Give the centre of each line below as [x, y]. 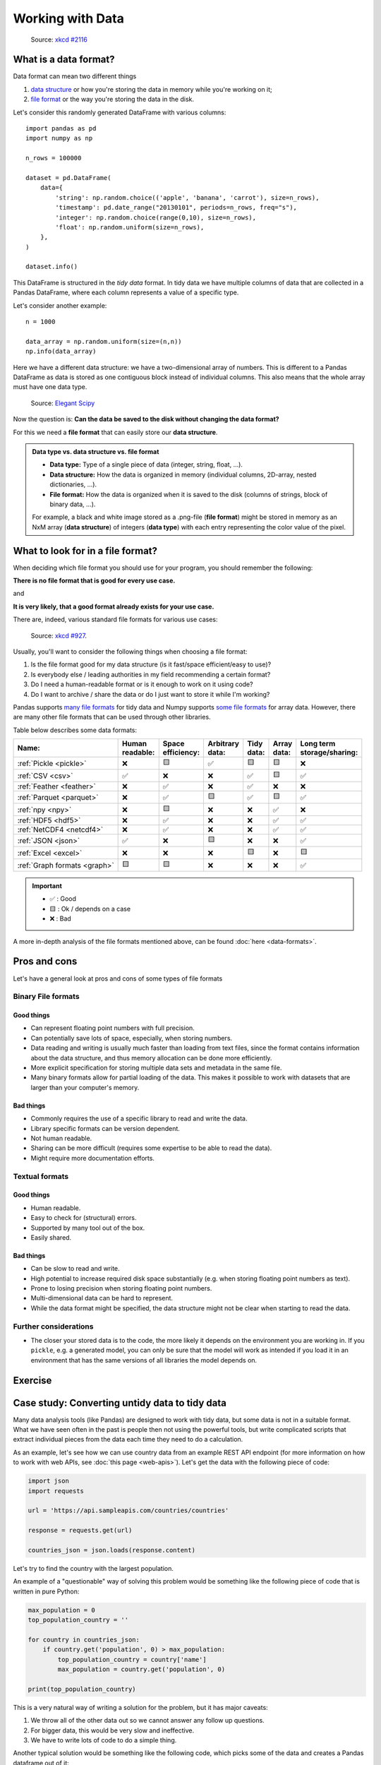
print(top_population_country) [82, 1689]
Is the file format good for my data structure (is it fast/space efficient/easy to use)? [151, 664]
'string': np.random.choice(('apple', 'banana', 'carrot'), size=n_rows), [187, 197]
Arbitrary [224, 743]
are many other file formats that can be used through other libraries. [112, 717]
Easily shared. [51, 1237]
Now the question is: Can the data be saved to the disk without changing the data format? [146, 419]
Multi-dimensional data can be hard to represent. [102, 1298]
